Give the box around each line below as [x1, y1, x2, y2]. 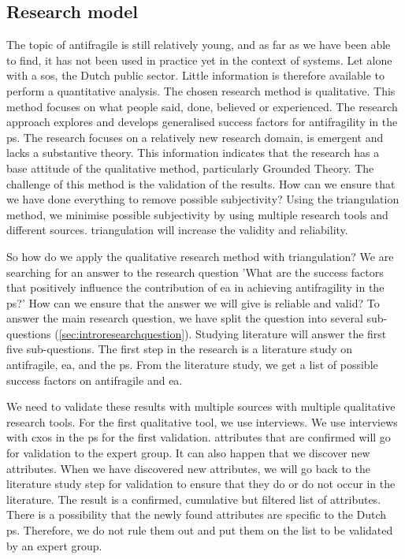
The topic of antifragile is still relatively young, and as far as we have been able [6, 36, 391, 53]
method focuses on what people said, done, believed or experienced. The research [6, 98, 398, 114]
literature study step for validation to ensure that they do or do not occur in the [6, 475, 396, 492]
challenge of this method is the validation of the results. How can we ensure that [6, 175, 396, 192]
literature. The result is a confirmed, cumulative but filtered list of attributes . [6, 490, 381, 507]
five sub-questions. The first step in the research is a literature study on [6, 341, 353, 357]
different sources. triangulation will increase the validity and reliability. [6, 222, 348, 238]
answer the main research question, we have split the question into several [6, 310, 363, 326]
